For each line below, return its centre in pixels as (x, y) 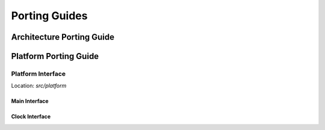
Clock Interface (31, 117)
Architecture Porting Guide (63, 37)
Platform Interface (39, 73)
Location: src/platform (39, 86)
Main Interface (30, 101)
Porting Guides (49, 16)
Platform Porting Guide (55, 56)
